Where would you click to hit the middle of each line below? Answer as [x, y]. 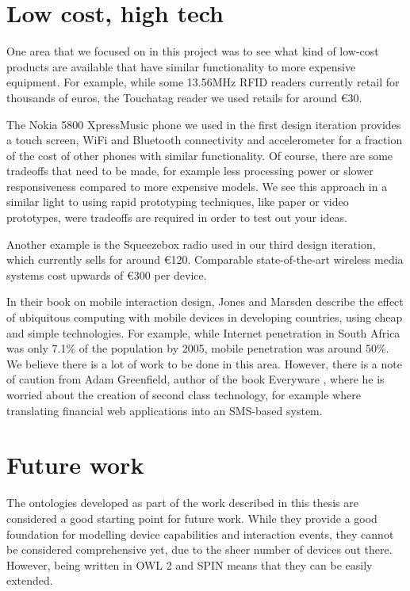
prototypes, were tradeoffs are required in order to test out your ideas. [177, 217]
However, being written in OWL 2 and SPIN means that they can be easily [190, 564]
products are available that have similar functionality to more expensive [181, 66]
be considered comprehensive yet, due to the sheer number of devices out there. [199, 549]
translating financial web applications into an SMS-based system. [165, 410]
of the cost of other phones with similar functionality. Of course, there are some [200, 155]
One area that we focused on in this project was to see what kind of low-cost [193, 51]
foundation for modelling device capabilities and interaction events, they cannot [200, 534]
